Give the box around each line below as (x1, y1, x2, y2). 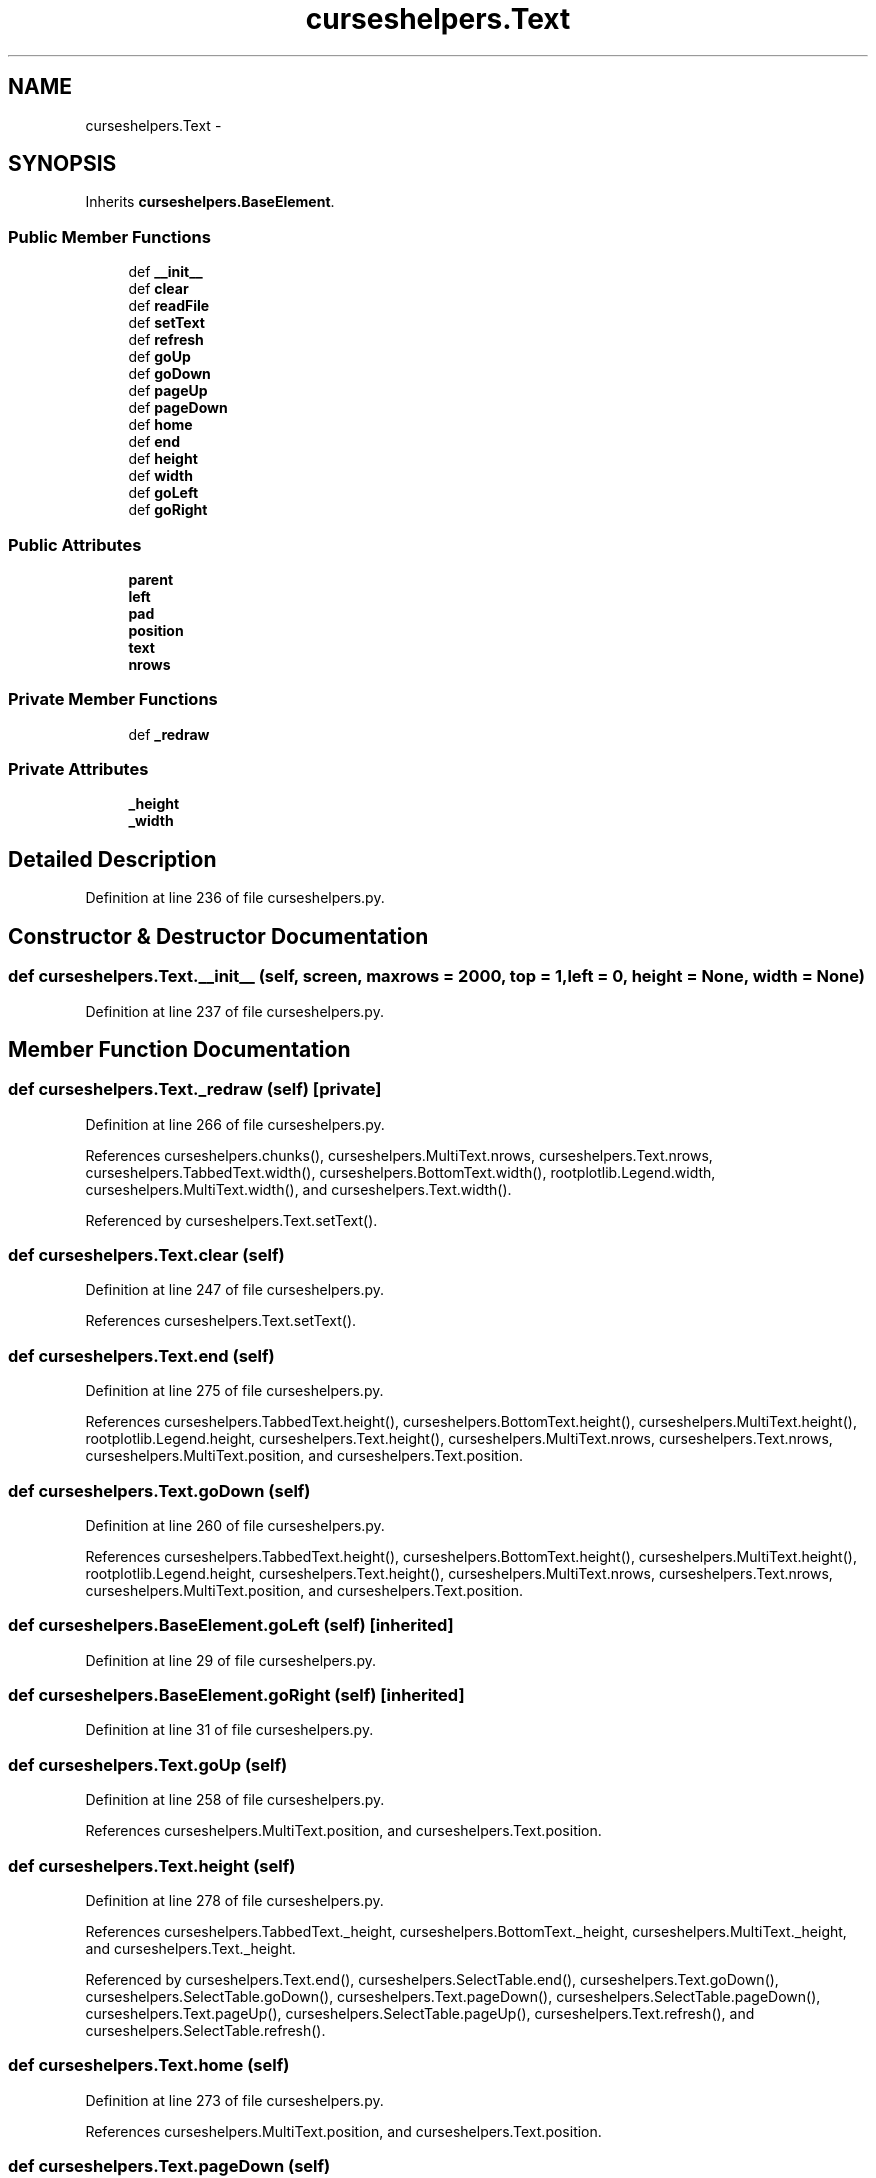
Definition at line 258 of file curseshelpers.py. (85, 1791, 385, 1809)
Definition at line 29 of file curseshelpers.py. (85, 1651, 377, 1669)
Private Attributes (8, 759, 149, 780)
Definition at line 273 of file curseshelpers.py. (85, 2091, 384, 2109)
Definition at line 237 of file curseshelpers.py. (85, 1002, 384, 1020)
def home (128, 416, 193, 434)
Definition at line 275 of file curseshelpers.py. (85, 1382, 384, 1400)
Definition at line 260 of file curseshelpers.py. (85, 1516, 385, 1534)
